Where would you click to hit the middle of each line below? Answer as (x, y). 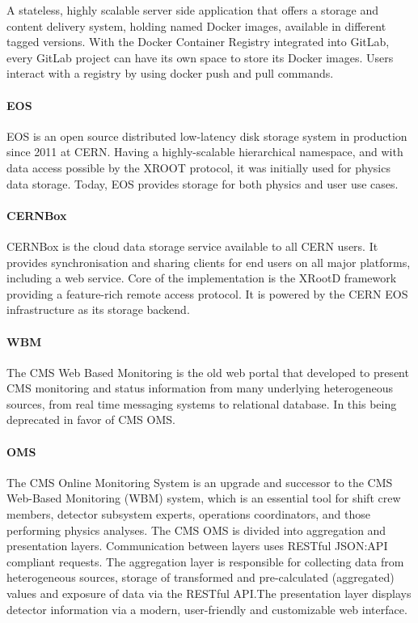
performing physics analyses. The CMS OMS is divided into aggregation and (196, 530)
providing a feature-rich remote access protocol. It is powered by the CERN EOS (207, 293)
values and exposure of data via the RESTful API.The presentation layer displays (209, 593)
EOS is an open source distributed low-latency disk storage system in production (207, 136)
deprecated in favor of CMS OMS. (91, 420)
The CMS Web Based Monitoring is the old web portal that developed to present (208, 372)
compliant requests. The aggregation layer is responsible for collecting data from (205, 561)
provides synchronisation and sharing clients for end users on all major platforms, (209, 262)
